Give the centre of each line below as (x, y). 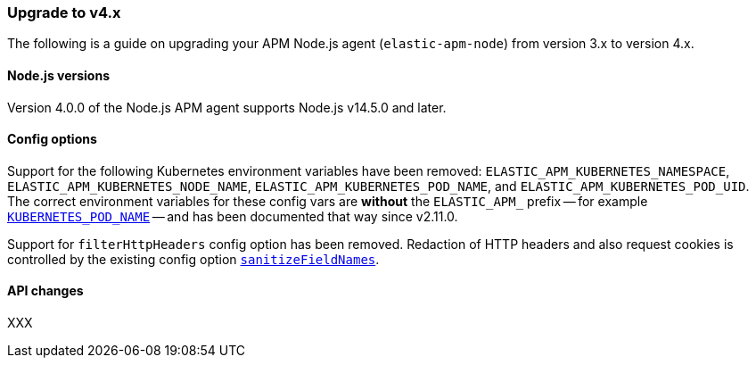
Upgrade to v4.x (64, 12)
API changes (45, 291)
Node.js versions (59, 75)
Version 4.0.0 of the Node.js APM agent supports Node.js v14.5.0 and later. (227, 107)
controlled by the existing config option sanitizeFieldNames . (193, 259)
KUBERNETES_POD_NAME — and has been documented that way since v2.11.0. (233, 216)
